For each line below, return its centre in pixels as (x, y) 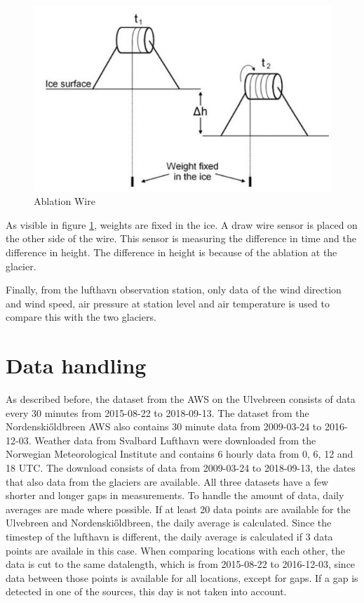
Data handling (76, 365)
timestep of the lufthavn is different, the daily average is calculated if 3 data (169, 537)
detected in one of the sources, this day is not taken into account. (146, 591)
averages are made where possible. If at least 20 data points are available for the (178, 509)
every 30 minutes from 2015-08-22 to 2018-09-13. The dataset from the (157, 412)
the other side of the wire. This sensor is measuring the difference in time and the (181, 238)
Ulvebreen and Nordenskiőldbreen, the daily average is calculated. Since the (169, 523)
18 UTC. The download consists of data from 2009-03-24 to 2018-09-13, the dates (181, 468)
